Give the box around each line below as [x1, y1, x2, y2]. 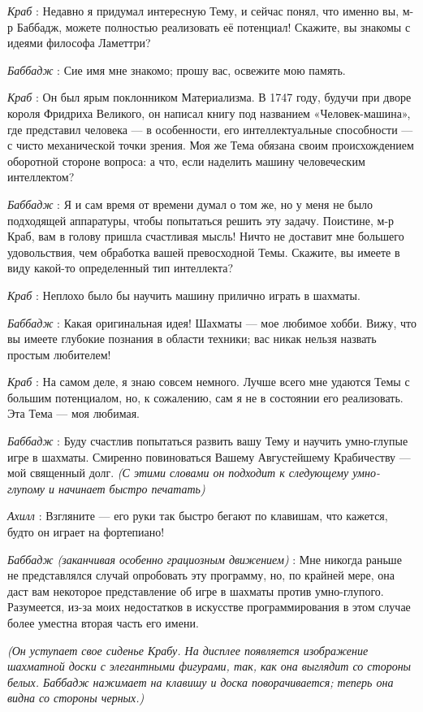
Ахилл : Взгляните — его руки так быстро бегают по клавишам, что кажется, [7, 507, 388, 524]
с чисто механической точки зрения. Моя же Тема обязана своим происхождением [7, 137, 414, 154]
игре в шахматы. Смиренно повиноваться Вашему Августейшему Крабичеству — [7, 448, 411, 465]
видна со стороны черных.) [7, 689, 145, 706]
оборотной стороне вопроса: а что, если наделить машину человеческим [7, 152, 365, 169]
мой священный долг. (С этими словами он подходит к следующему [7, 464, 349, 481]
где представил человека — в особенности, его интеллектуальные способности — [7, 120, 413, 137]
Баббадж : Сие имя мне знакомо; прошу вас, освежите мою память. [7, 61, 346, 78]
